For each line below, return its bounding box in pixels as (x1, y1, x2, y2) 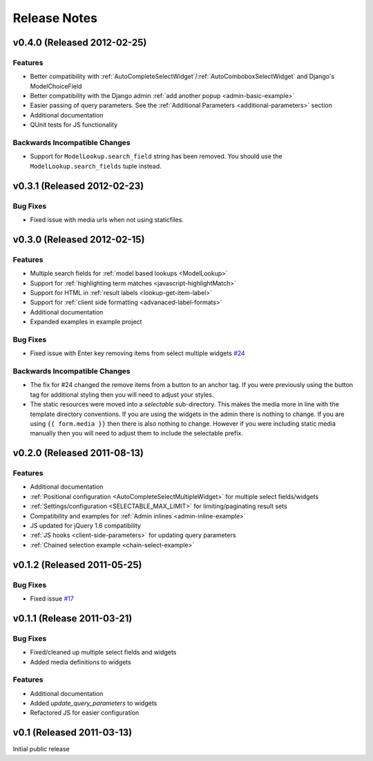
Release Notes (12, 10, 98, 26)
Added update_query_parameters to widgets (30, 699, 157, 708)
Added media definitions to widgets (30, 657, 131, 666)
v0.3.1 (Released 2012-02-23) (12, 180, 144, 191)
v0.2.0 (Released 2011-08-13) (12, 447, 144, 459)
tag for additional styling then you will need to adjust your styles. (30, 391, 214, 399)
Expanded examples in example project (30, 318, 142, 326)
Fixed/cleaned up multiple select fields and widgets (30, 648, 177, 657)
